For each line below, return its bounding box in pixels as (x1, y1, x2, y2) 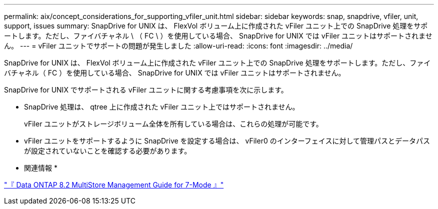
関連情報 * (24, 163, 57, 172)
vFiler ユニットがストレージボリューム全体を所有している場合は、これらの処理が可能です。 (24, 119, 323, 128)
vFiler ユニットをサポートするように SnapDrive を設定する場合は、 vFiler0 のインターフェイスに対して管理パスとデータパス (24, 136, 430, 145)
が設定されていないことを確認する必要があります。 (24, 146, 191, 155)
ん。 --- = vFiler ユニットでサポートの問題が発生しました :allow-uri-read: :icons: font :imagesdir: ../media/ (4, 41, 353, 50)
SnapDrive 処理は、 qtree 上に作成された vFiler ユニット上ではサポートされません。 (24, 102, 299, 111)
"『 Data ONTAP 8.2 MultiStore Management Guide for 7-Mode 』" (4, 180, 224, 189)
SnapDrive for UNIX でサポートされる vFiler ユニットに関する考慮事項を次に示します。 (4, 85, 288, 94)
